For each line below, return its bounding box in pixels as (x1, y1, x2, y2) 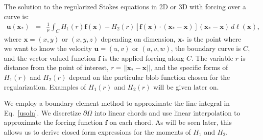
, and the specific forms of (150, 62, 228, 72)
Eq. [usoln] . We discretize (4, 107, 81, 117)
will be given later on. (153, 81, 219, 92)
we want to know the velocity (4, 43, 92, 53)
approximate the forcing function (4, 117, 103, 127)
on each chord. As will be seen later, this (109, 117, 232, 127)
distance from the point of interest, (4, 62, 109, 72)
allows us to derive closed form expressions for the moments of (4, 126, 191, 137)
